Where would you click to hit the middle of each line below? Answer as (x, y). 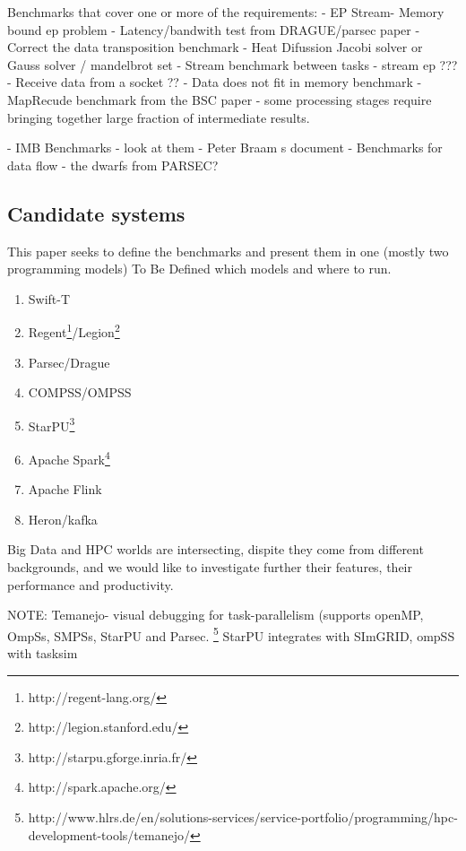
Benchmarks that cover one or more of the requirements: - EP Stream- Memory (226, 12)
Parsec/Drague (69, 362)
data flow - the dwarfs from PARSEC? (113, 165)
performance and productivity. (91, 584)
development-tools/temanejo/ (109, 834)
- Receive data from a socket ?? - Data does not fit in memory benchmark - (215, 82)
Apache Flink (65, 489)
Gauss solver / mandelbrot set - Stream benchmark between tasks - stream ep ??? (233, 64)
